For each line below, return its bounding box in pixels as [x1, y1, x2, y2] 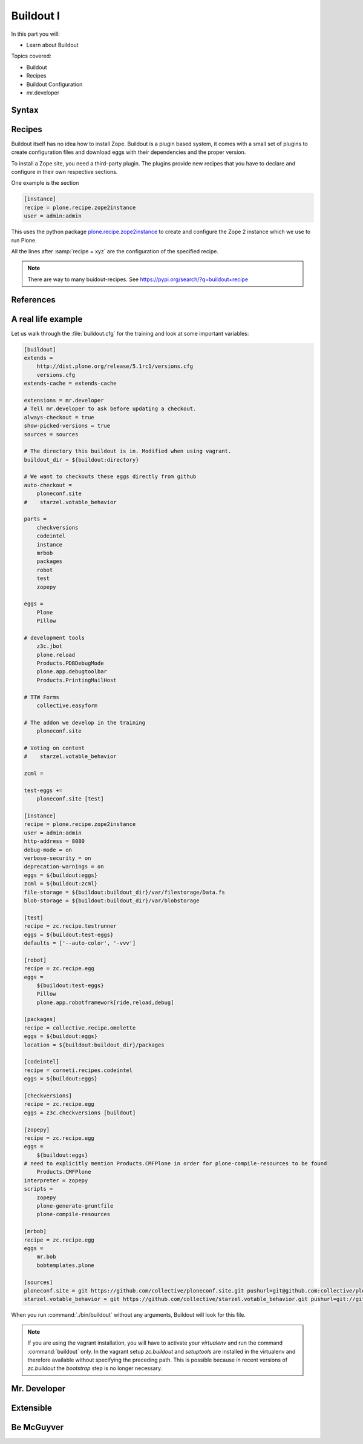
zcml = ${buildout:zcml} [24, 880, 98, 887]
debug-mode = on [24, 846, 73, 853]
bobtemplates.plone [36, 1262, 95, 1269]
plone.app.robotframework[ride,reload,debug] [36, 999, 174, 1006]
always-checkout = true [24, 414, 95, 421]
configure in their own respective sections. [11, 168, 118, 175]
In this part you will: [11, 30, 60, 38]
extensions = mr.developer [24, 397, 104, 404]
